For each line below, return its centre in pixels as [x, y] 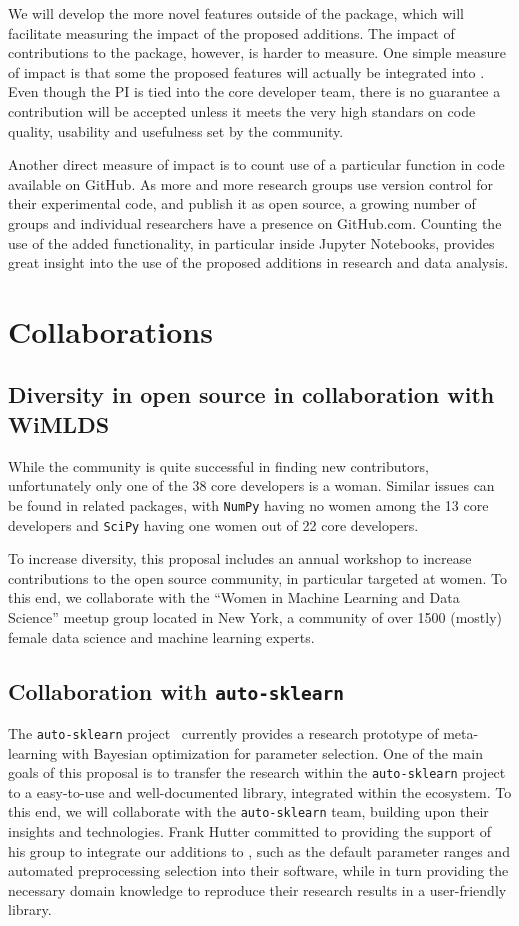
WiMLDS [59, 423]
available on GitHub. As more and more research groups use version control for [250, 183]
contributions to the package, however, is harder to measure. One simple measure [257, 52]
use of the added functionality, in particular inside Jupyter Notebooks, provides [251, 242]
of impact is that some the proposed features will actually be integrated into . [246, 71]
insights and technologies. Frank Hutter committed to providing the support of [249, 831]
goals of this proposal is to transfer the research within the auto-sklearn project [257, 772]
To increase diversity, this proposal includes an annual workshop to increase [240, 558]
